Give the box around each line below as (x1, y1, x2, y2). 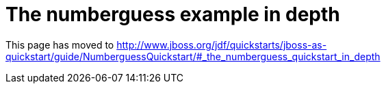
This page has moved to (5, 38, 114, 51)
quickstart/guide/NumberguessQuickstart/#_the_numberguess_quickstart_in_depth (5, 50, 381, 62)
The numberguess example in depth (5, 3, 340, 26)
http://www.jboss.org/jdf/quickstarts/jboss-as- (116, 38, 327, 51)
